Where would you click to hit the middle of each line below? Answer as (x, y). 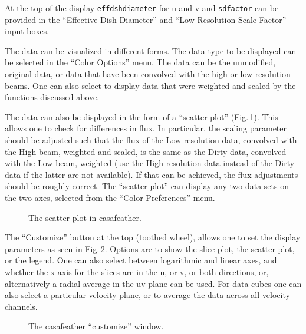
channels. (21, 306)
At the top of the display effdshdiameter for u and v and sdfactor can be (142, 8)
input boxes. (27, 31)
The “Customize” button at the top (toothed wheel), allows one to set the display (153, 237)
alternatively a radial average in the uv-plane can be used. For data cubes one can (153, 283)
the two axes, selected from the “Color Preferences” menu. (110, 197)
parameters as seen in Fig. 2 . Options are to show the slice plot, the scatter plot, (150, 248)
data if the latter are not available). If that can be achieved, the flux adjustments (152, 174)
